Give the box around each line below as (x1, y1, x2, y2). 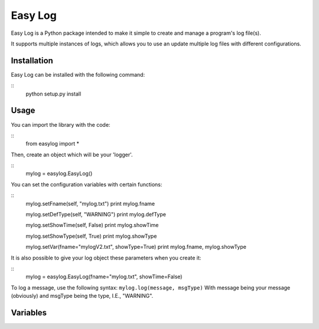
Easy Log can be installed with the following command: (11, 71, 145, 78)
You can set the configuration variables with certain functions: (11, 180, 162, 188)
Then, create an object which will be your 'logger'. (11, 151, 133, 158)
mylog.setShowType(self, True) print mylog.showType (25, 232, 157, 239)
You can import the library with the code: (11, 121, 110, 128)
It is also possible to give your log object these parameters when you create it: (11, 254, 201, 261)
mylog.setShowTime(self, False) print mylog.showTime (25, 222, 159, 229)
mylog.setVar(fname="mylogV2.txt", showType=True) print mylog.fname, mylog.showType (25, 244, 246, 251)
